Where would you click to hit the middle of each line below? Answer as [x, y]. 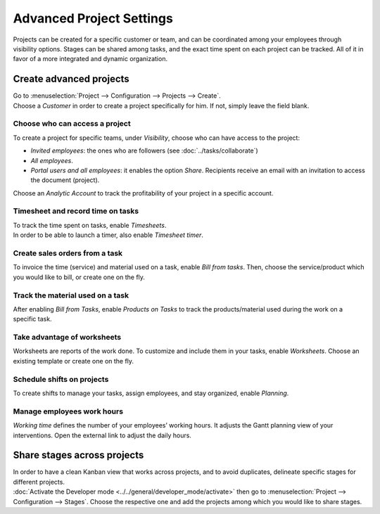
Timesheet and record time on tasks [76, 211]
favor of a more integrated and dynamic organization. [90, 59]
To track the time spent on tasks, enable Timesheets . [90, 225]
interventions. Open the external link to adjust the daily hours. [102, 435]
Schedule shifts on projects [61, 379]
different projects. [39, 482]
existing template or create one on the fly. [73, 361]
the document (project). [65, 180]
